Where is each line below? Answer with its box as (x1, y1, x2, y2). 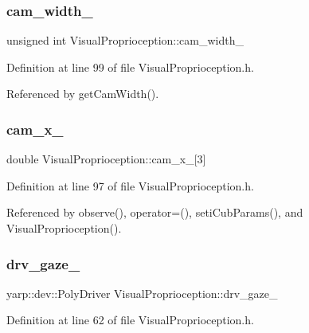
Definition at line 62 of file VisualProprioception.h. (6, 311, 254, 328)
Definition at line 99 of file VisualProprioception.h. (6, 58, 254, 75)
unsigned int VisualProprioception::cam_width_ (6, 32, 244, 49)
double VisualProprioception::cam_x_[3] (6, 151, 206, 167)
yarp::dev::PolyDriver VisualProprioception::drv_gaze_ (6, 284, 278, 301)
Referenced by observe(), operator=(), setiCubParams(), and (6, 204, 303, 221)
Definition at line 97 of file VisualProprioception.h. (6, 177, 254, 194)
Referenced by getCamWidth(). (6, 85, 159, 102)
